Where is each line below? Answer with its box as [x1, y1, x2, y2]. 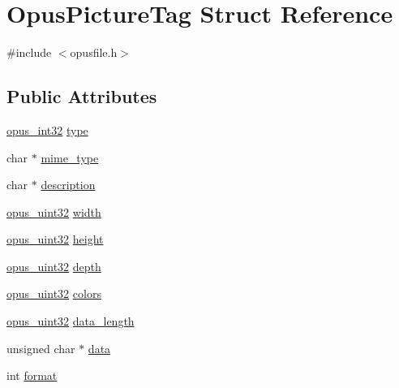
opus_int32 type [6, 121, 88, 138]
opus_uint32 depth [6, 257, 101, 274]
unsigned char [6, 339, 75, 356]
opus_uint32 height [6, 231, 104, 248]
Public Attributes [6, 84, 157, 109]
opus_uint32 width [6, 203, 101, 220]
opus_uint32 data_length [6, 313, 135, 330]
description [41, 176, 96, 193]
